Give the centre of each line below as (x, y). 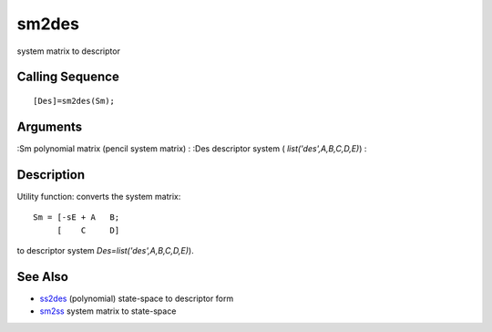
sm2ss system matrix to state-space (108, 311)
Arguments (50, 126)
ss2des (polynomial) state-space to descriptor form (137, 298)
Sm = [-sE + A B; (77, 218)
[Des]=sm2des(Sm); (74, 101)
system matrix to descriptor (68, 51)
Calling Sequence (68, 77)
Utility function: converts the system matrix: (99, 196)
